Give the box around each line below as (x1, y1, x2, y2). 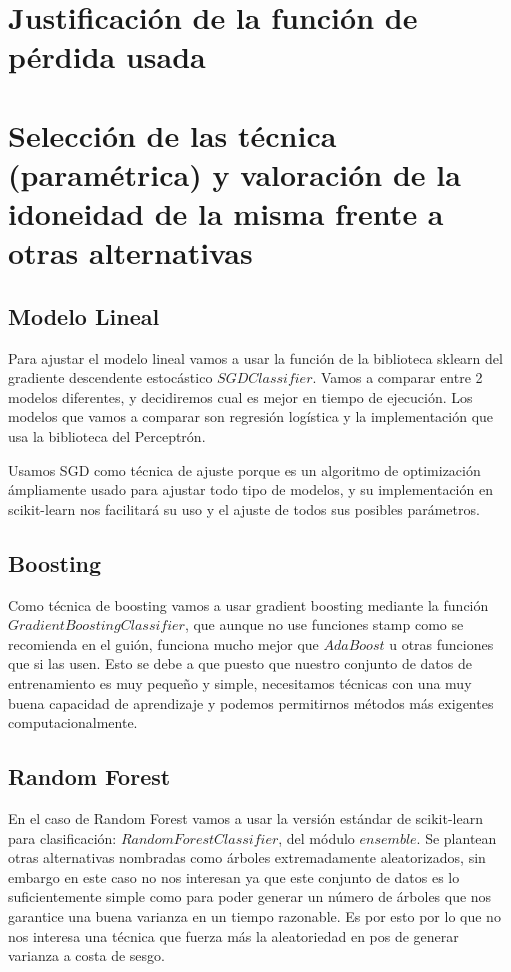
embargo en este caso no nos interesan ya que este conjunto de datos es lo (8, 866, 460, 887)
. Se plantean (416, 827, 497, 848)
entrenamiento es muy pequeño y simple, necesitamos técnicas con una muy (8, 673, 472, 694)
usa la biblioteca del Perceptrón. (8, 426, 206, 447)
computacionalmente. (8, 712, 138, 733)
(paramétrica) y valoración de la (8, 153, 461, 194)
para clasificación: (8, 827, 117, 848)
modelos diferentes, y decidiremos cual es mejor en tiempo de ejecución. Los (8, 386, 473, 407)
